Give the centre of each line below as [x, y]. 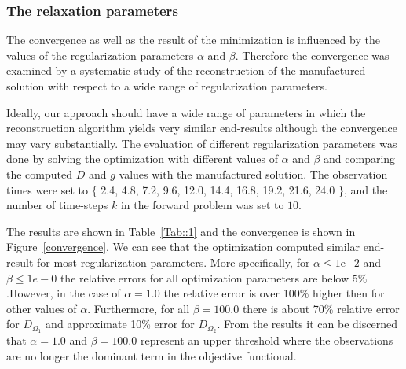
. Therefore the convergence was [312, 55]
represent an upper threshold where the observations [267, 340]
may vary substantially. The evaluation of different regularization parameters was [202, 143]
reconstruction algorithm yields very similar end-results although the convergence [202, 128]
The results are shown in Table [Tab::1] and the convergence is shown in [181, 231]
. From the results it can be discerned [307, 324]
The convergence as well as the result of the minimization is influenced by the [193, 40]
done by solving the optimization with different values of [142, 159]
